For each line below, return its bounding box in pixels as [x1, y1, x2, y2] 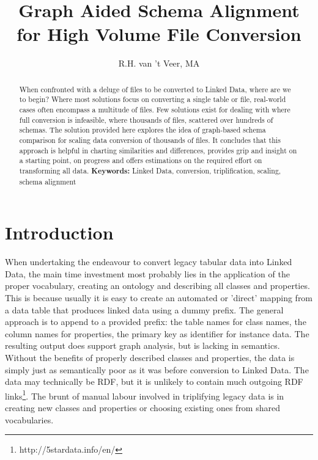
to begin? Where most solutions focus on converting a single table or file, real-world [19, 94, 286, 104]
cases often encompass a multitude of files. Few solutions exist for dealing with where [19, 104, 290, 115]
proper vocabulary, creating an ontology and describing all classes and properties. [5, 279, 310, 292]
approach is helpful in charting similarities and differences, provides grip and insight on [19, 145, 297, 155]
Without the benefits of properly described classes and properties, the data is [5, 351, 295, 363]
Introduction [5, 220, 114, 245]
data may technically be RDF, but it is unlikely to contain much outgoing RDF [5, 375, 303, 388]
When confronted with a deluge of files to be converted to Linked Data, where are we [19, 84, 291, 94]
